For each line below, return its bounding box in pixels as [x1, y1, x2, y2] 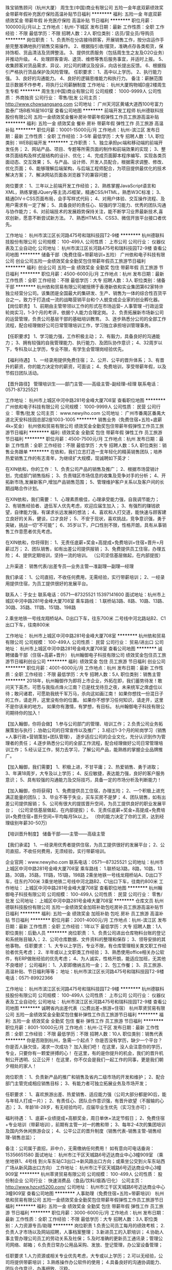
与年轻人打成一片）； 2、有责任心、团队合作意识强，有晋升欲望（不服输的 [5, 1098, 160, 1104]
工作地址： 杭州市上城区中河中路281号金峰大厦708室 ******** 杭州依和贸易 [5, 632, 166, 639]
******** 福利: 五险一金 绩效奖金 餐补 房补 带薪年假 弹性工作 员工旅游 [5, 120, 154, 126]
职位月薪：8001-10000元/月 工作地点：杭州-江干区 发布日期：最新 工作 [5, 1025, 155, 1030]
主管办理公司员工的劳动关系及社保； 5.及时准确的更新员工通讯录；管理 [9, 1236, 159, 1241]
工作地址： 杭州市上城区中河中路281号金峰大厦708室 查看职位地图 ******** [5, 397, 166, 403]
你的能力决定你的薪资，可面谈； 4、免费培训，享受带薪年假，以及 [27, 363, 166, 369]
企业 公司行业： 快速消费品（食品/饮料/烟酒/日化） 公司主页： [14, 1177, 144, 1184]
